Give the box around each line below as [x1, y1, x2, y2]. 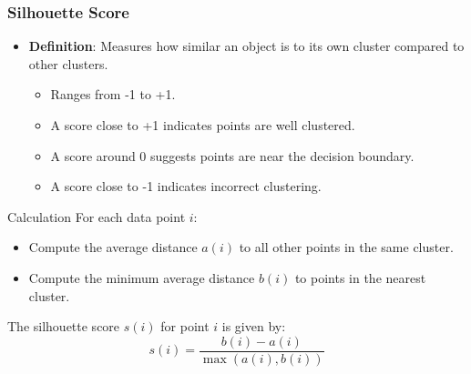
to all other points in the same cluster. [239, 238, 454, 257]
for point [160, 317, 210, 336]
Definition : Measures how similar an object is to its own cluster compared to [28, 36, 465, 56]
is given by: [221, 317, 286, 336]
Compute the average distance [28, 238, 198, 257]
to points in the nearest [294, 268, 426, 287]
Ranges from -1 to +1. [50, 85, 176, 104]
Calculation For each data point [7, 207, 186, 226]
